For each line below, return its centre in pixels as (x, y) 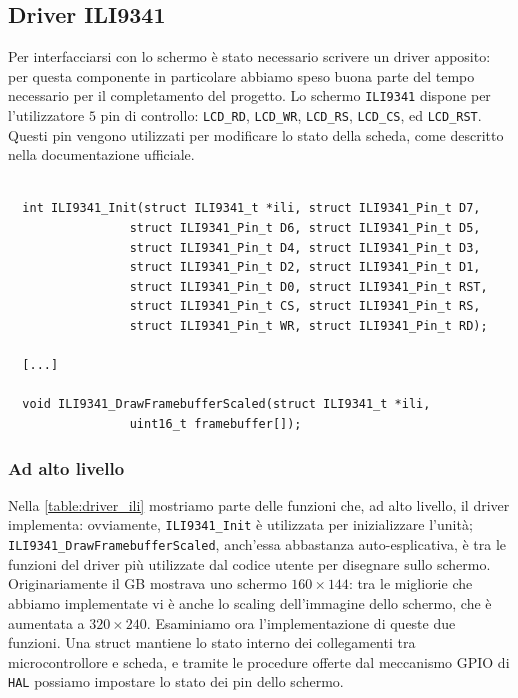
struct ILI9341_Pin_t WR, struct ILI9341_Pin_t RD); (308, 326)
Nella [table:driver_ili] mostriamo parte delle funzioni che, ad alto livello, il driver (259, 504)
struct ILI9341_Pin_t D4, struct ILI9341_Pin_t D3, (305, 247)
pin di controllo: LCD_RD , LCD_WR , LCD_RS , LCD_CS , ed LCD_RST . (291, 115)
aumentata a (46, 622)
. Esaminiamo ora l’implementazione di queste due (301, 622)
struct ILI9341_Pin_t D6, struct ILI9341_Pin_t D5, (305, 228)
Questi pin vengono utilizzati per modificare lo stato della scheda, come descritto (256, 134)
